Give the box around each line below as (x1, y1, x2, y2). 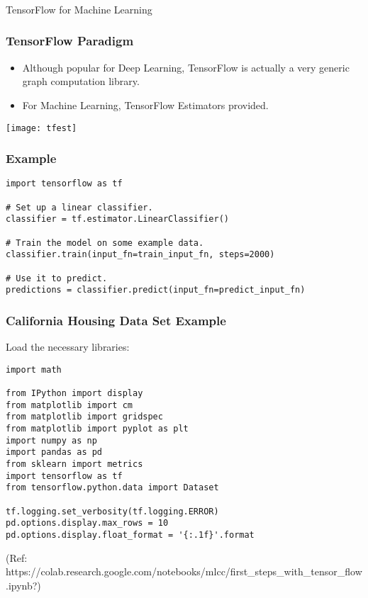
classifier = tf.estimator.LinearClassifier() (6, 214, 229, 225)
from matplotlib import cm (6, 400, 133, 410)
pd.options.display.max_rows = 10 (6, 518, 169, 529)
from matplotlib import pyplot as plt (6, 424, 189, 434)
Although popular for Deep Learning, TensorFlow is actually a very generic (22, 60, 350, 74)
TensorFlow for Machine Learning (6, 1, 152, 16)
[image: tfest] (6, 123, 77, 133)
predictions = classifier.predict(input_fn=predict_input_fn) (6, 285, 306, 295)
